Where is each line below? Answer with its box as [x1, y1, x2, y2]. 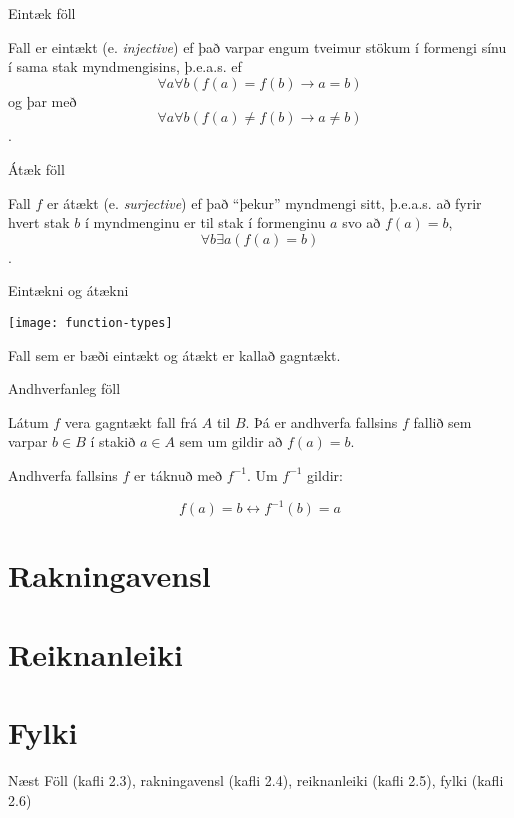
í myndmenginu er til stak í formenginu [84, 212, 326, 233]
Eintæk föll [8, 3, 76, 23]
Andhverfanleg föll [8, 378, 121, 399]
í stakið [90, 431, 136, 452]
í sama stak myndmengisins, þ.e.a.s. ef [8, 56, 242, 77]
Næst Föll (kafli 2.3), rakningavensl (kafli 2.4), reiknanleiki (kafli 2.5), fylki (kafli [8, 769, 504, 790]
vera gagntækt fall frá [64, 411, 198, 432]
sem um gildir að [179, 431, 283, 452]
